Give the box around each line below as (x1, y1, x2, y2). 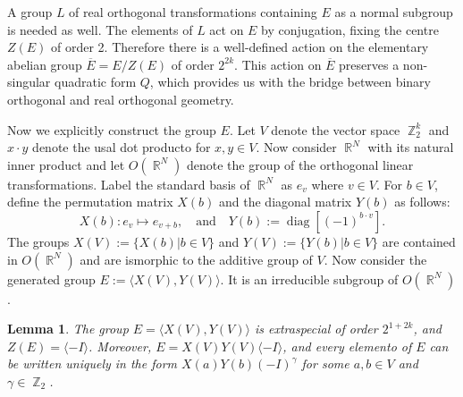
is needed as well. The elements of (7, 20, 193, 38)
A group (7, 3, 53, 21)
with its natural (367, 138, 454, 156)
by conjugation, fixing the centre (261, 20, 439, 38)
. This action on (234, 55, 322, 73)
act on (209, 20, 244, 38)
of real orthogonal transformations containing (69, 3, 317, 21)
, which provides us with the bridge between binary (149, 72, 431, 91)
